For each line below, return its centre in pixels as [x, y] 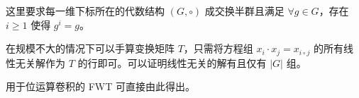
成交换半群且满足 [244, 11]
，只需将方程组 [218, 48]
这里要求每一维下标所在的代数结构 [85, 11]
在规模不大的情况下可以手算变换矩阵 [90, 48]
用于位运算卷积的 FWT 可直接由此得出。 [100, 86]
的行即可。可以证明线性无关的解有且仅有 [172, 62]
